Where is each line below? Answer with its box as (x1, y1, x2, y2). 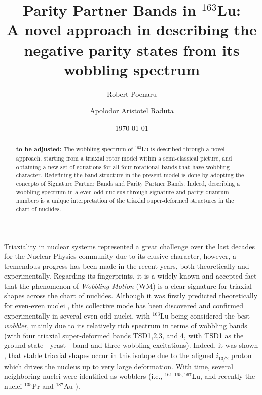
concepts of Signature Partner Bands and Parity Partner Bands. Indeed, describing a (16, 179, 240, 187)
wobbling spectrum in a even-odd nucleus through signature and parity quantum (16, 187, 229, 196)
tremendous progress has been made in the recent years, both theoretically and (4, 260, 249, 271)
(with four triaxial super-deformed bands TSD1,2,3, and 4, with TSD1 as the (4, 330, 244, 340)
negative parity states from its (24, 39, 240, 60)
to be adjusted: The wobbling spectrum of (16, 145, 133, 154)
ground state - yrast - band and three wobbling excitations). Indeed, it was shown (4, 340, 258, 350)
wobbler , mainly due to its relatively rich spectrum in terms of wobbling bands (4, 320, 247, 331)
